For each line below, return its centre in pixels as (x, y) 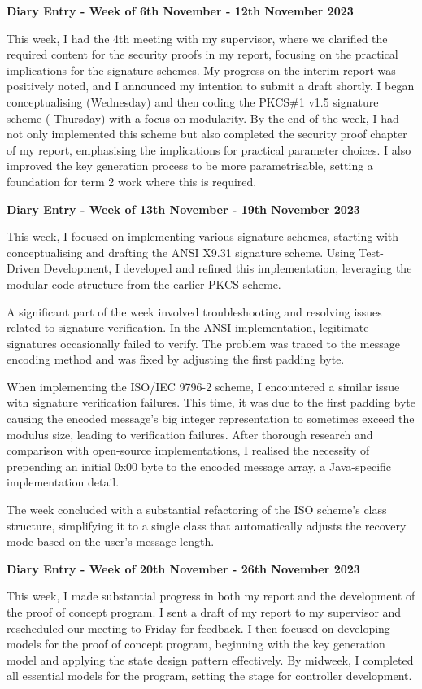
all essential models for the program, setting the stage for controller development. (209, 676)
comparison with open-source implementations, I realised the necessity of (188, 450)
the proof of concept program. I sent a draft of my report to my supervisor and (204, 612)
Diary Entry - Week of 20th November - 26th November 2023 (183, 568)
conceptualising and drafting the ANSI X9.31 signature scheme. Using (181, 252)
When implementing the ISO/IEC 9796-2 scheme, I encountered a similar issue (203, 386)
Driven (24, 268)
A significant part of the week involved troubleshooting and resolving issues (194, 311)
